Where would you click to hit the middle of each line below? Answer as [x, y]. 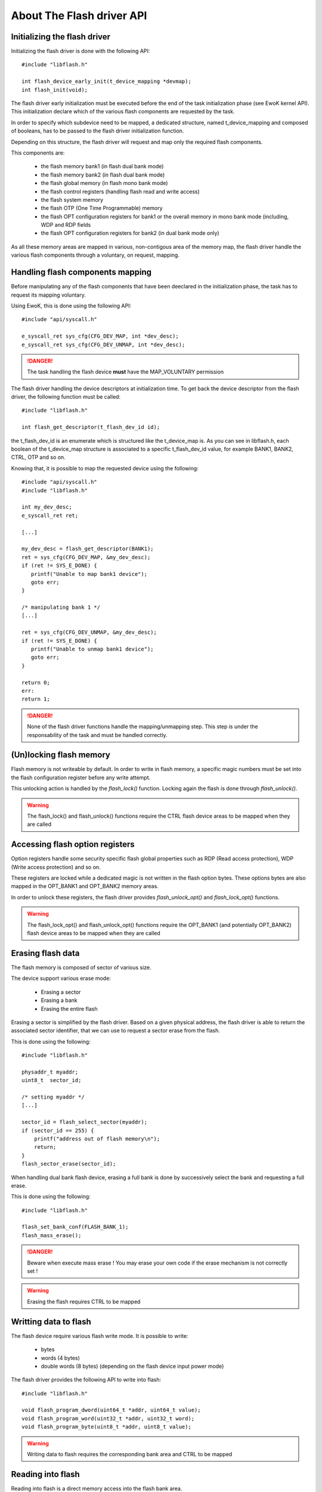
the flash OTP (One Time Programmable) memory [102, 208]
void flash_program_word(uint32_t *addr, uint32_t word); [108, 1418]
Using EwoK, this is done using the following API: [71, 306]
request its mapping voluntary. [48, 295]
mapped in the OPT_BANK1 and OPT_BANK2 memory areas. [85, 886]
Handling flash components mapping [81, 272]
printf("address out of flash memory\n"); [97, 1139]
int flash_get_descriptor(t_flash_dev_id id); [91, 427]
